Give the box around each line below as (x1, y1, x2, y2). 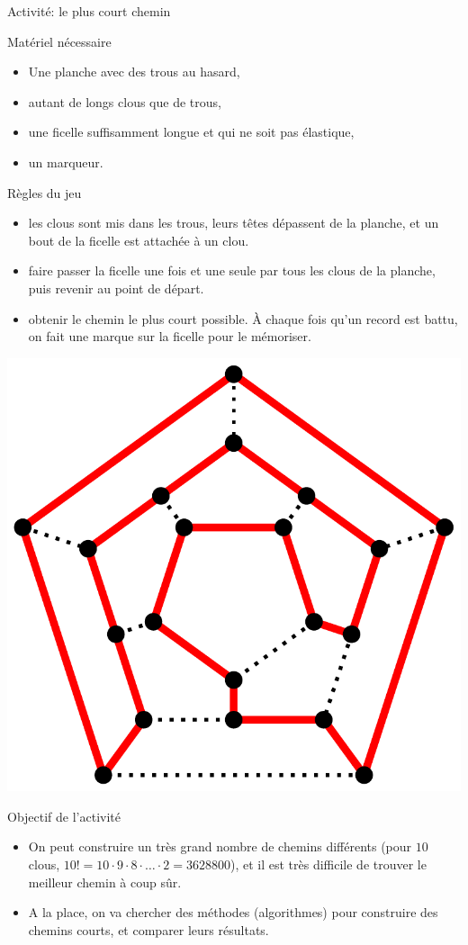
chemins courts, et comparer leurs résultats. (28, 920, 269, 939)
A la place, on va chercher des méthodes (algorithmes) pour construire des (28, 903, 438, 922)
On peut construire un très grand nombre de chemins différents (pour (28, 837, 412, 856)
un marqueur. (28, 152, 103, 171)
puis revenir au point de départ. (28, 278, 204, 297)
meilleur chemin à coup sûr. (28, 872, 182, 891)
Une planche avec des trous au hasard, (28, 62, 240, 81)
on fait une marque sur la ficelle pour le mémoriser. (28, 327, 311, 346)
